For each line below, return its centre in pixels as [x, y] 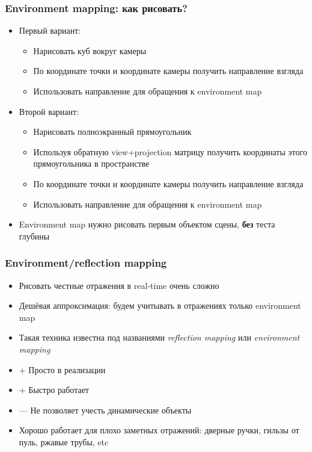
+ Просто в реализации [62, 369]
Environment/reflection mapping [86, 263]
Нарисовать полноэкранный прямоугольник [112, 132]
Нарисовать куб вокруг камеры [90, 50]
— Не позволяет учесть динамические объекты [105, 410]
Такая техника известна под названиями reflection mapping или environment [159, 337]
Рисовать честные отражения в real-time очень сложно [119, 285]
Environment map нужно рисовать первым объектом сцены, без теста [147, 224]
